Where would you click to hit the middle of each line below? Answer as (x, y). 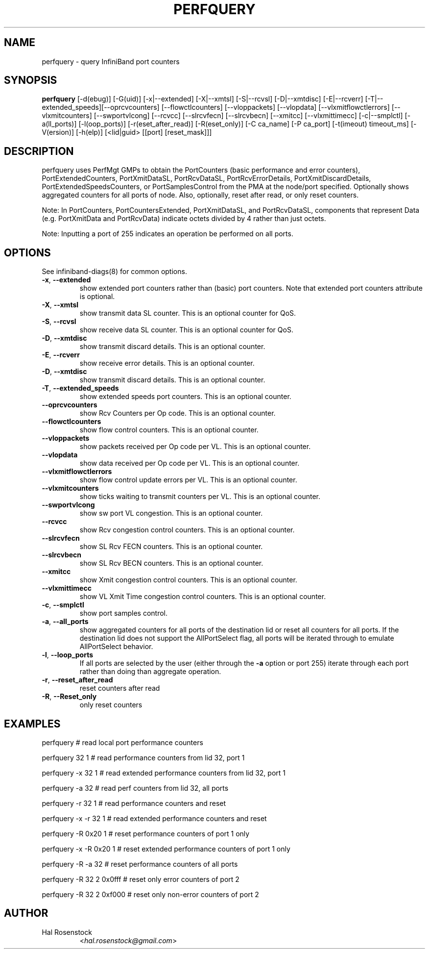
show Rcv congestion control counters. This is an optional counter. (187, 530)
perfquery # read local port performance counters (122, 742)
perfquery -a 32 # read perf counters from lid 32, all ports (135, 788)
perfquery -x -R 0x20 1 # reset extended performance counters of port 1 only (166, 849)
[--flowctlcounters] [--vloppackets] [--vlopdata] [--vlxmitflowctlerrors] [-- (281, 107)
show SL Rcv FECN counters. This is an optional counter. (171, 547)
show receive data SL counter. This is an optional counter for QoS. (186, 330)
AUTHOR (26, 913)
